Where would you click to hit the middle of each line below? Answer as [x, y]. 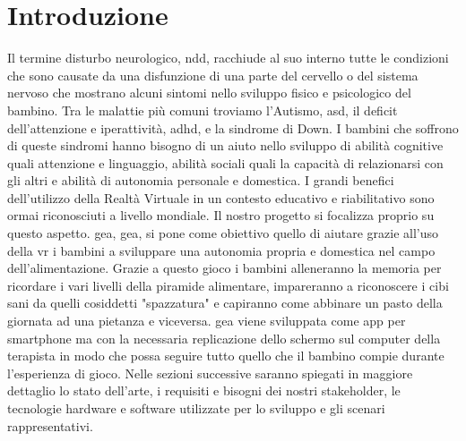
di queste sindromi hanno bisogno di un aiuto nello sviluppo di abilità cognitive [225, 145]
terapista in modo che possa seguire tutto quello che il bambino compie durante [226, 356]
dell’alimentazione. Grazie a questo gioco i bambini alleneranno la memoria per [224, 268]
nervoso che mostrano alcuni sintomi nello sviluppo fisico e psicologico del [209, 93]
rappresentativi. [50, 425]
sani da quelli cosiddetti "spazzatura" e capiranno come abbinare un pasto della [225, 303]
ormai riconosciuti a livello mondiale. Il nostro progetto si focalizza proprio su [221, 215]
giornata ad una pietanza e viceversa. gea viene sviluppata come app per [207, 321]
